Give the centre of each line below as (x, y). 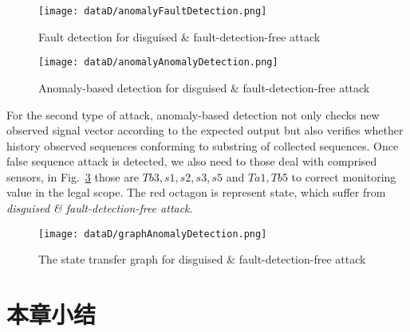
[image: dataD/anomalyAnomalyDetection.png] (158, 62)
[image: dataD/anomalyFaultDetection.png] (153, 11)
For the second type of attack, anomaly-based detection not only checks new (193, 114)
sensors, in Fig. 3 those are (73, 176)
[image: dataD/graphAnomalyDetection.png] (153, 234)
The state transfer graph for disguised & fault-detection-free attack (202, 259)
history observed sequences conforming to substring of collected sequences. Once (203, 145)
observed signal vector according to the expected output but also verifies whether (205, 130)
